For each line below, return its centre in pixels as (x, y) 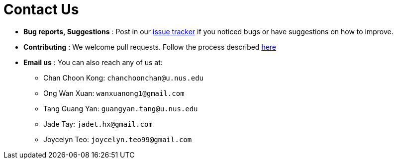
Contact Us (41, 9)
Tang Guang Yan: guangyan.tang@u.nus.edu (121, 108)
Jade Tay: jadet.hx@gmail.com (98, 124)
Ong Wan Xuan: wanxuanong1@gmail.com (114, 93)
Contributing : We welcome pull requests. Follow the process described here (150, 47)
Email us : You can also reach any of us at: (93, 62)
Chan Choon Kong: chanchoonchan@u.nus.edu (124, 78)
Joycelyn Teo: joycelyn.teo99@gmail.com (118, 139)
